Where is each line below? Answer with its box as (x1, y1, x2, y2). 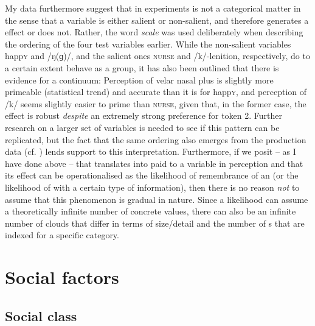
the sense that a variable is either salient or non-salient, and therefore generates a (5, 13, 309, 26)
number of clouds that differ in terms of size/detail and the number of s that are (5, 216, 305, 229)
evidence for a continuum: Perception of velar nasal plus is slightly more (5, 73, 274, 86)
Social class (5, 306, 77, 325)
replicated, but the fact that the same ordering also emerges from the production (5, 133, 306, 146)
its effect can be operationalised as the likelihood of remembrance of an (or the (5, 169, 299, 182)
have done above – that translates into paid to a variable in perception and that (5, 157, 303, 169)
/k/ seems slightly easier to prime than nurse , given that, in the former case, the (5, 97, 306, 110)
